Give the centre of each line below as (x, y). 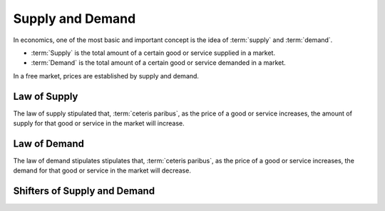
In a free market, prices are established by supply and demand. (106, 76)
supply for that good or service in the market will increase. (99, 123)
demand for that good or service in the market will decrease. (102, 170)
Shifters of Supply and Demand (84, 191)
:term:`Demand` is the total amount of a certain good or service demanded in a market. (159, 63)
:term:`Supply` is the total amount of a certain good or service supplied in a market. (153, 53)
